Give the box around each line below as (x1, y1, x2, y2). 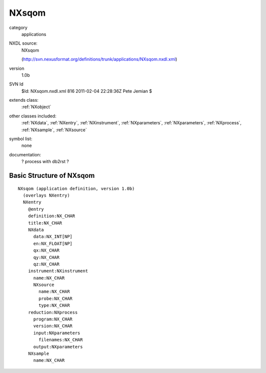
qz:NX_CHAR (33, 261, 60, 267)
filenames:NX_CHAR (38, 337, 83, 343)
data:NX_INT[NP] (33, 234, 73, 239)
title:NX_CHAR (28, 220, 63, 226)
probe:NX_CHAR (38, 295, 73, 301)
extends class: (9, 97, 39, 103)
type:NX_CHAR (38, 303, 70, 308)
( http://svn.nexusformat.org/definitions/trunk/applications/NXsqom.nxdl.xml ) (21, 57, 177, 62)
